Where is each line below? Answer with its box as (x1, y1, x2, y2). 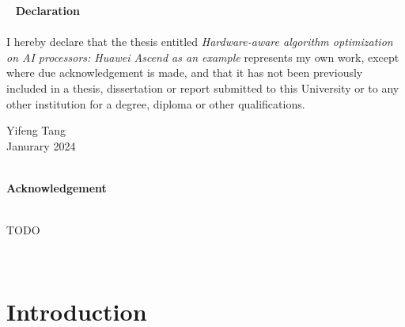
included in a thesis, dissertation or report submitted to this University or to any (6, 79, 399, 96)
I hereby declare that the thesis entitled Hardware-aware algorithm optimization (6, 33, 393, 50)
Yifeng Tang (6, 122, 66, 139)
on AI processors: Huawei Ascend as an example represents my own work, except (6, 48, 399, 65)
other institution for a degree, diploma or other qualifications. (6, 95, 305, 112)
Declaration (15, 2, 81, 18)
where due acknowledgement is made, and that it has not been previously (6, 64, 363, 81)
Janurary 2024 (6, 137, 76, 154)
